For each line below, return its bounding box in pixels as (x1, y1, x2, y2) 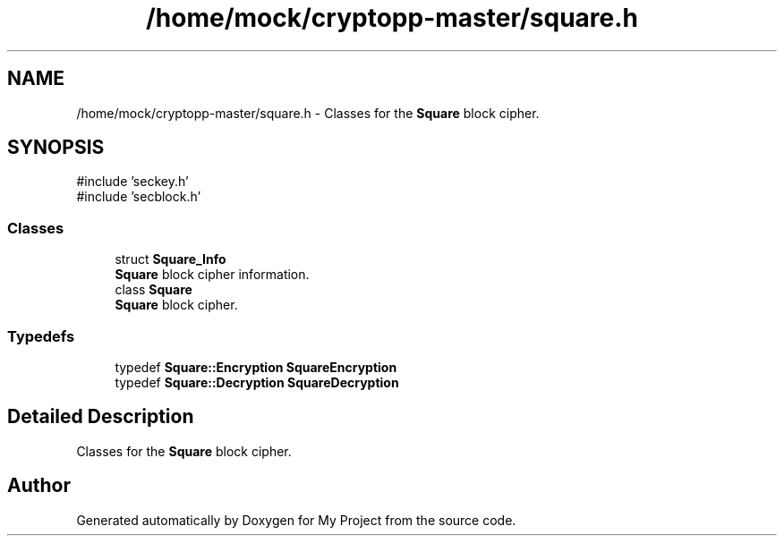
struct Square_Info (115, 251, 226, 267)
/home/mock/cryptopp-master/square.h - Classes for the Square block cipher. (76, 105, 540, 121)
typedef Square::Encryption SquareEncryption (115, 359, 397, 375)
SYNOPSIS (7, 136, 105, 159)
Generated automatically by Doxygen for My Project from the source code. (76, 512, 516, 528)
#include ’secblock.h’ (76, 189, 201, 205)
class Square (115, 282, 192, 298)
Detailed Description (7, 405, 194, 428)
